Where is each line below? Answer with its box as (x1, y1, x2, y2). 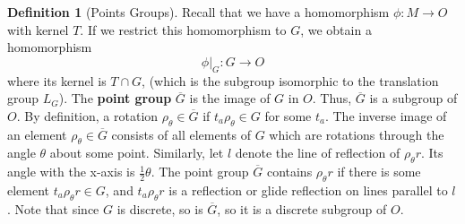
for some (264, 106, 312, 125)
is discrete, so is (116, 199, 203, 218)
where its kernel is (7, 71, 107, 90)
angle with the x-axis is (7, 162, 135, 181)
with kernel (7, 20, 69, 39)
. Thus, (312, 89, 352, 108)
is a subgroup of (369, 89, 458, 108)
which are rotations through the (269, 125, 444, 143)
